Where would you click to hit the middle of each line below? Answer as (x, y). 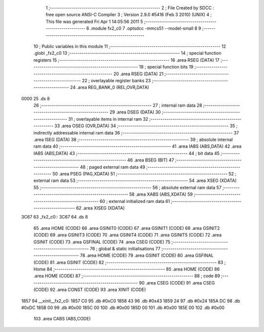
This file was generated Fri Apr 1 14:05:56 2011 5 (94, 22)
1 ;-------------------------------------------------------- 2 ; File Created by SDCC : (130, 8)
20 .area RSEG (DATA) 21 (138, 74)
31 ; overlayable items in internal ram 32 (108, 119)
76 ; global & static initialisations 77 (125, 248)
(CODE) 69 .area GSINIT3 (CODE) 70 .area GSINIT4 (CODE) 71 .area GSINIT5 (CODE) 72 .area (128, 235)
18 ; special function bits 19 (166, 67)
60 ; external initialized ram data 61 (135, 201)
